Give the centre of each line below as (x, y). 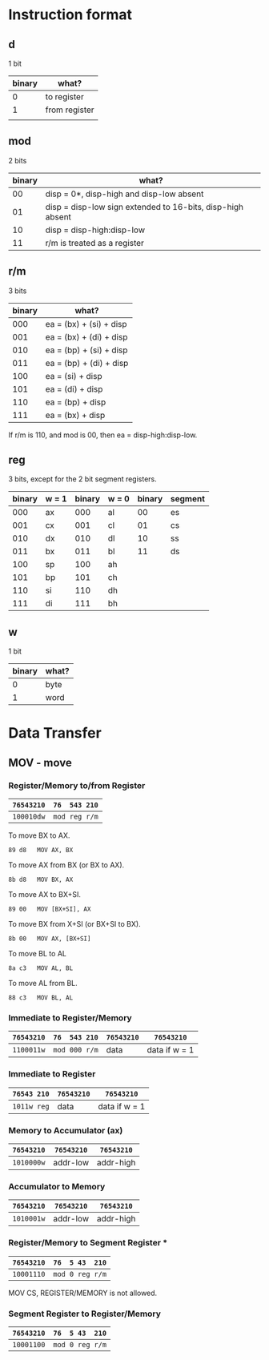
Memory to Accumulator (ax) (66, 1130)
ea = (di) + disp (74, 388)
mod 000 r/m (76, 1050)
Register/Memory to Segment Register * (88, 1243)
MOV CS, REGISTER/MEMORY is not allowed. (83, 1293)
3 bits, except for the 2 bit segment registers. (83, 479)
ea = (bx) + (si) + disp (86, 324)
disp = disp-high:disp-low (95, 230)
